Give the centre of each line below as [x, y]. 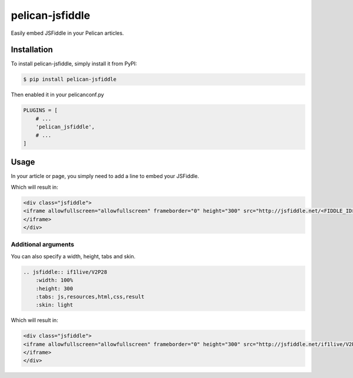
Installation [32, 50]
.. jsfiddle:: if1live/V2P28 [65, 272]
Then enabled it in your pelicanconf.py [57, 95]
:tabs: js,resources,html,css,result [90, 297]
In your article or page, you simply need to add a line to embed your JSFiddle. [105, 176]
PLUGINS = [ [41, 110]
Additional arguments [43, 245]
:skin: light [54, 305]
